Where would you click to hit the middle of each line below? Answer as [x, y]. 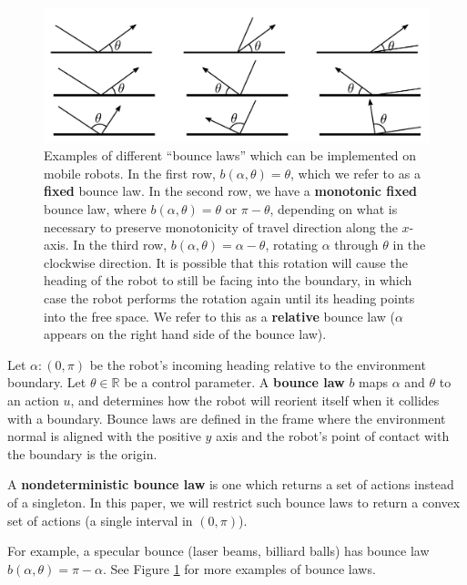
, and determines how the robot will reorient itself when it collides [255, 400]
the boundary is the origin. [82, 453]
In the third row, [120, 245]
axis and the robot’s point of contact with [333, 436]
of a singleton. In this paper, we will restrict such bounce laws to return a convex [234, 502]
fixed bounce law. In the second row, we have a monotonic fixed [230, 191]
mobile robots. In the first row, [130, 173]
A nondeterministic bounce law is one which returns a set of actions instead [231, 484]
